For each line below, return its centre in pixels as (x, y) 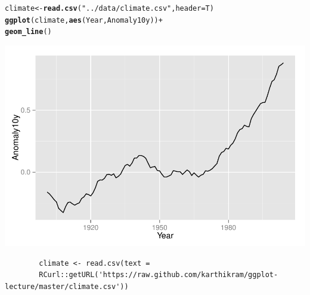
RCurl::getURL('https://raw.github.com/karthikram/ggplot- (159, 275)
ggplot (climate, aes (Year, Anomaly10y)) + (84, 20)
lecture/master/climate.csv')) (67, 286)
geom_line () (28, 32)
